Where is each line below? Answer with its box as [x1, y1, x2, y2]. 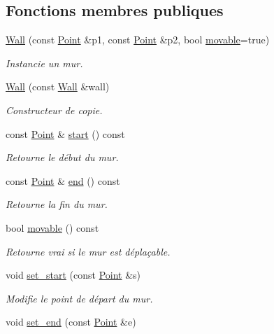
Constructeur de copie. [6, 102, 103, 117]
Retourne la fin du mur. [6, 197, 108, 211]
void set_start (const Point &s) [6, 267, 141, 282]
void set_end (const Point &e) [6, 314, 136, 329]
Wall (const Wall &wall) [6, 79, 110, 94]
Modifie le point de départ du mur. [6, 291, 153, 305]
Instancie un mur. [6, 55, 83, 70]
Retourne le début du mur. [6, 150, 119, 165]
